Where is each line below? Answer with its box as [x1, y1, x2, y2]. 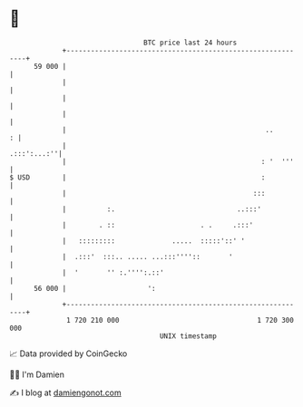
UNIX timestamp [159, 331, 218, 341]
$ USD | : [9, 172, 266, 182]
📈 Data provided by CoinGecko [9, 348, 128, 359]
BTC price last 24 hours [143, 38, 238, 47]
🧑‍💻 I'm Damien [9, 369, 65, 380]
